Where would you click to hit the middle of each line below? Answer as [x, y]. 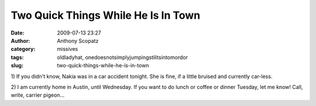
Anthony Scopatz [78, 40]
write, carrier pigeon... [37, 95]
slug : [17, 66]
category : [23, 49]
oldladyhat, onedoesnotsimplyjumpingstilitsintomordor [123, 57]
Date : [18, 33]
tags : [17, 57]
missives [68, 49]
